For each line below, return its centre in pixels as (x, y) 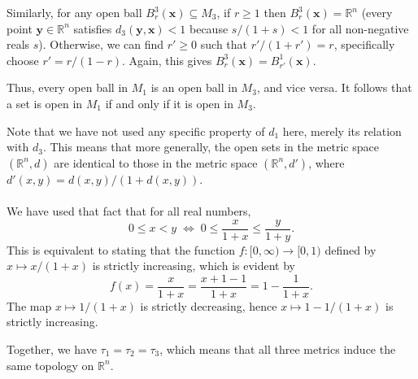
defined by (351, 249)
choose (23, 60)
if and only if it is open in (169, 103)
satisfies (93, 28)
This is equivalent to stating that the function (121, 249)
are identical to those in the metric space (156, 162)
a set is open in (45, 103)
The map (29, 305)
